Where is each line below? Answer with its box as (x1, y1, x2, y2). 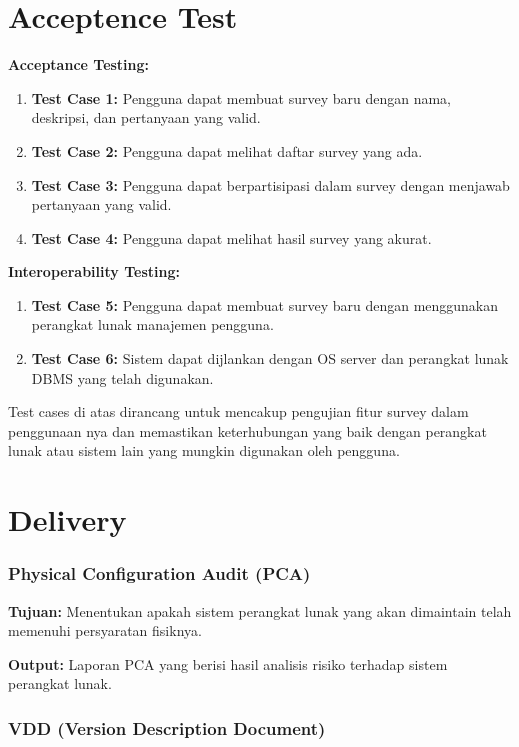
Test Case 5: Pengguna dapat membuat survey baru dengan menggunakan (31, 294, 499, 315)
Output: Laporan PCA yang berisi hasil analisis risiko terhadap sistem (8, 653, 448, 674)
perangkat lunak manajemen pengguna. (31, 314, 274, 335)
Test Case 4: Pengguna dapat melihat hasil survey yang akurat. (31, 227, 432, 248)
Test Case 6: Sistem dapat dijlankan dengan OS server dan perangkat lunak (31, 348, 509, 369)
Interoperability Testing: (8, 261, 180, 282)
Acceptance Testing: (8, 54, 150, 75)
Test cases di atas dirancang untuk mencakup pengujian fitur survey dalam (8, 401, 469, 422)
